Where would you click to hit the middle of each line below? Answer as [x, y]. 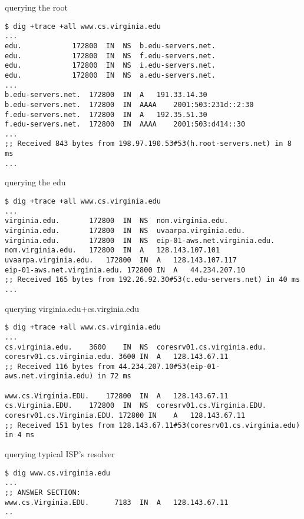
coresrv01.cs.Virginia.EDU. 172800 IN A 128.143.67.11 [125, 416]
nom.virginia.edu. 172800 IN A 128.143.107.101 [113, 250]
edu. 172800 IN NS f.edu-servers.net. [110, 56]
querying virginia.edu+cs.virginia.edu [72, 308]
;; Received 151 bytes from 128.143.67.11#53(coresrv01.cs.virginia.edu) [153, 425]
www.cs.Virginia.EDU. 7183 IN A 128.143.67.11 [117, 502]
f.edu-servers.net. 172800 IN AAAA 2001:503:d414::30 [125, 124]
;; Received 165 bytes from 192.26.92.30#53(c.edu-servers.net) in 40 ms [153, 280]
